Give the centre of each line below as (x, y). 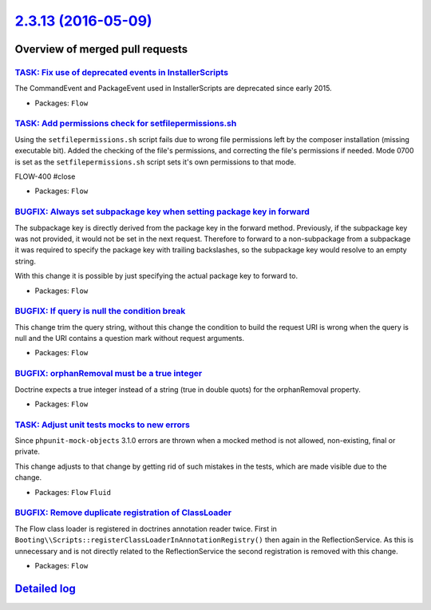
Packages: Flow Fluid (73, 492)
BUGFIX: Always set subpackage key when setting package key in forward (162, 212)
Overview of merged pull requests (101, 49)
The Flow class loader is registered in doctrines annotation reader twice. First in (146, 529)
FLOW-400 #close (45, 176)
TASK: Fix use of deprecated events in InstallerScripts (122, 72)
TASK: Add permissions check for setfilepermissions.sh (126, 124)
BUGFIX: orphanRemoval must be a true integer (109, 374)
